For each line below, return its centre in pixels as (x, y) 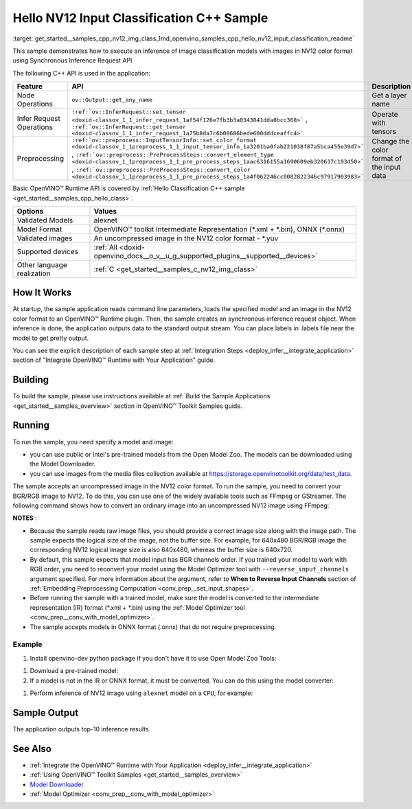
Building (31, 380)
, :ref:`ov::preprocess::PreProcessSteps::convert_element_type (173, 155)
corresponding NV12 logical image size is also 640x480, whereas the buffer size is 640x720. (161, 550)
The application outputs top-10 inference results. (82, 729)
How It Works (42, 293)
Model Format (39, 229)
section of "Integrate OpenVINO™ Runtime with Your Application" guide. (114, 360)
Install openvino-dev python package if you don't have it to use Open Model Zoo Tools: (153, 658)
